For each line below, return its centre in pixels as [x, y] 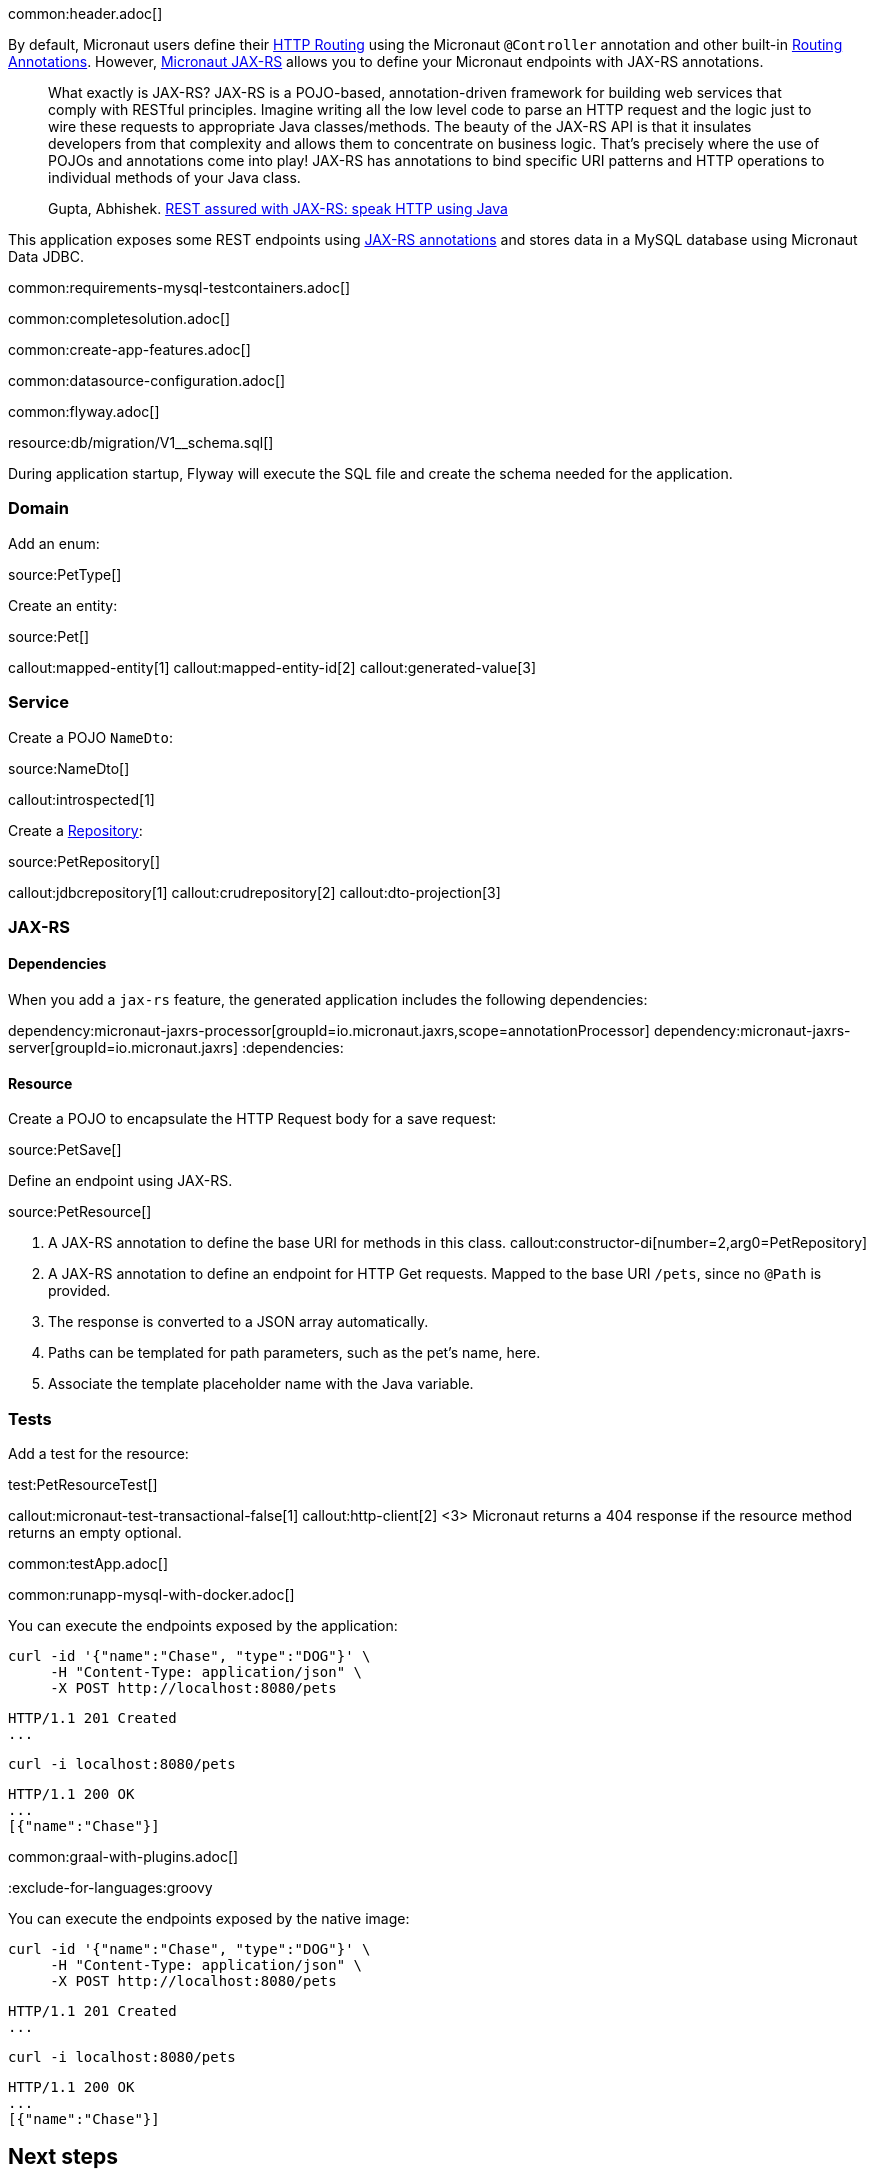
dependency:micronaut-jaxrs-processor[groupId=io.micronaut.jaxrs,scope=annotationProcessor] [329, 1031]
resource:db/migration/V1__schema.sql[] [141, 442]
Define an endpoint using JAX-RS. [120, 1181]
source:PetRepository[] [84, 861]
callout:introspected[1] [81, 799]
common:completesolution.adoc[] [119, 318]
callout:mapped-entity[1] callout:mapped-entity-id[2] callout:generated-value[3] [272, 667]
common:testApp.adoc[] [88, 1564]
